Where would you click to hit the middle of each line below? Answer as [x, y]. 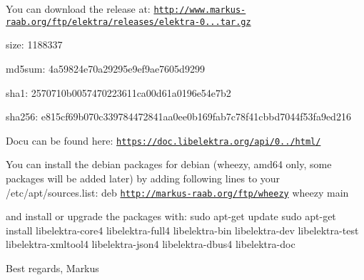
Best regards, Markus [52, 268]
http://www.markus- [200, 10]
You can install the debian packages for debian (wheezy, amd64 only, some [169, 164]
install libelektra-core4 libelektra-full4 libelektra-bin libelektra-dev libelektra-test [182, 230]
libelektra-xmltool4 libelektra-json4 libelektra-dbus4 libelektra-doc [151, 244]
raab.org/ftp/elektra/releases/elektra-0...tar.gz [128, 22]
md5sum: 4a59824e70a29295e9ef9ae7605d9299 [105, 68]
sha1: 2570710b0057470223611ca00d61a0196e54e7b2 [118, 92]
